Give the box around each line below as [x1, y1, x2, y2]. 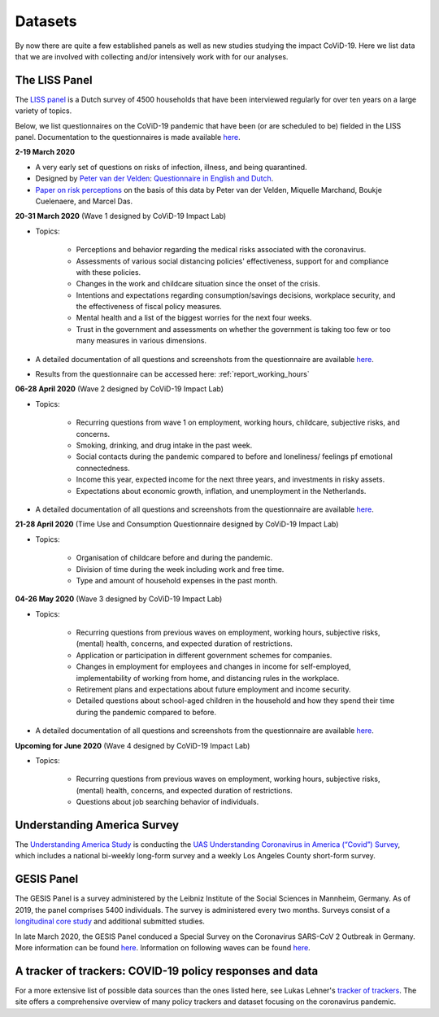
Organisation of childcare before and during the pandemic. [76, 553, 273, 563]
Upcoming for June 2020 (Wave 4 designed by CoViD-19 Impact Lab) [15, 740, 250, 750]
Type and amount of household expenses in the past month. [76, 575, 278, 585]
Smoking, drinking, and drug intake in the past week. [76, 440, 253, 450]
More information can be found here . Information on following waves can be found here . [15, 942, 311, 952]
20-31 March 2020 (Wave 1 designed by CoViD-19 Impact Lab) [15, 212, 227, 221]
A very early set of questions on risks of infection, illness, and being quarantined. [35, 162, 308, 172]
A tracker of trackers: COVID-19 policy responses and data [15, 964, 319, 978]
